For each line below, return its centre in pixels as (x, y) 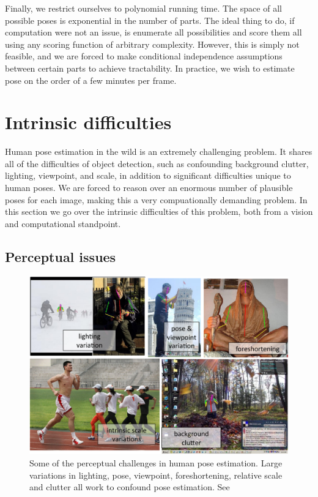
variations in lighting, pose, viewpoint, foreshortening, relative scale (156, 475)
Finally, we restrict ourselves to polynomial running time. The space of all (143, 8)
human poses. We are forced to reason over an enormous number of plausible (149, 188)
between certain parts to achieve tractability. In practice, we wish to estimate (150, 68)
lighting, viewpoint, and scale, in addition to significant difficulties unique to (148, 175)
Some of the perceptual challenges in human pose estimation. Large (156, 462)
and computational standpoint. (63, 223)
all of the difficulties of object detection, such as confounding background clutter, (157, 163)
